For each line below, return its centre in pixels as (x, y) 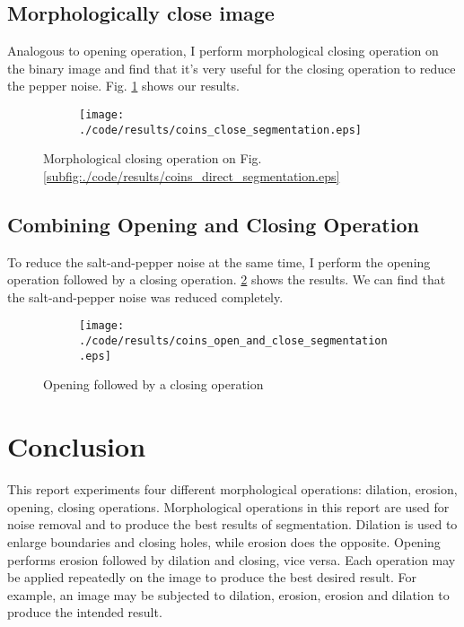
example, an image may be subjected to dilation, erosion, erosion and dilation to (228, 594)
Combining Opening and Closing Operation (213, 224)
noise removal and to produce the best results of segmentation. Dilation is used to (232, 524)
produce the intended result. (85, 612)
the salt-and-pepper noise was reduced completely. (145, 296)
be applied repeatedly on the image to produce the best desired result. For (212, 577)
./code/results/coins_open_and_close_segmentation (233, 341)
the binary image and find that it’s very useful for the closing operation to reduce (232, 68)
